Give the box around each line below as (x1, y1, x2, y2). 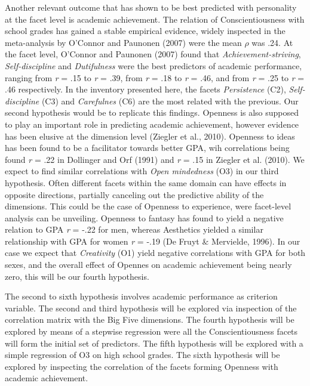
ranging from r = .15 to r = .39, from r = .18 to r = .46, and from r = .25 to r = (5, 71, 305, 84)
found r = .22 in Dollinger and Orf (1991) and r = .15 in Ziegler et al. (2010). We (5, 153, 305, 165)
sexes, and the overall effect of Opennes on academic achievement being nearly (5, 258, 292, 271)
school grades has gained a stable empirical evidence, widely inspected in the (5, 24, 286, 37)
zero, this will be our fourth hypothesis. (5, 270, 149, 282)
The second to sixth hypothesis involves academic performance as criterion (5, 290, 278, 302)
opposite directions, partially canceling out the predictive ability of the (5, 188, 264, 200)
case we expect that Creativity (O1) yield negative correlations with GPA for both (5, 246, 306, 259)
